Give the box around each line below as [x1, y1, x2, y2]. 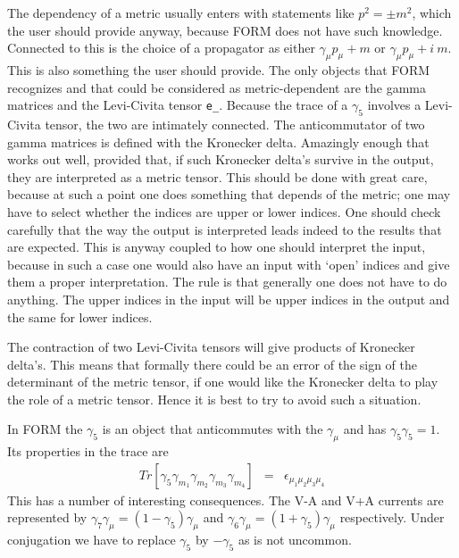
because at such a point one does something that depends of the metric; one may [7, 185, 451, 204]
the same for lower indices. [7, 307, 153, 326]
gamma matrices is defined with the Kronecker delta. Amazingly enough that [7, 132, 430, 151]
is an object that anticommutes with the [102, 420, 323, 438]
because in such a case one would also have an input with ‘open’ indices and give [7, 254, 450, 273]
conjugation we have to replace [7, 530, 176, 549]
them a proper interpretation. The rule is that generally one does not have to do [7, 272, 447, 291]
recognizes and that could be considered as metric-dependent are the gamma [7, 78, 426, 96]
